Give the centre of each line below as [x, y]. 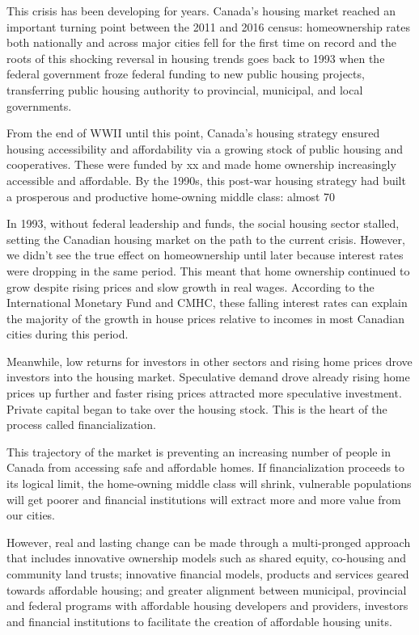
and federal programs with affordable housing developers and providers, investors [207, 606]
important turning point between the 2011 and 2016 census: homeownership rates [209, 26]
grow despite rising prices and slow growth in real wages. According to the [190, 286]
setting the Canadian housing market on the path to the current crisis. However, [206, 239]
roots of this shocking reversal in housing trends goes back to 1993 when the [196, 58]
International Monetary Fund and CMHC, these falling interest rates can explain [207, 303]
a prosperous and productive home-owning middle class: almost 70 [171, 196]
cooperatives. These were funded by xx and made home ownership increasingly [201, 164]
